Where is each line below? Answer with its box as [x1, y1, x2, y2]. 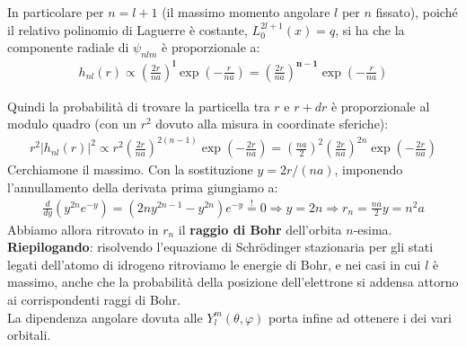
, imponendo [334, 160, 403, 179]
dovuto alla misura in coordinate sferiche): [155, 114, 389, 133]
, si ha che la [335, 20, 405, 39]
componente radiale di [7, 38, 129, 57]
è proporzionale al [330, 96, 430, 115]
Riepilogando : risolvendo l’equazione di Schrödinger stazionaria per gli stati [7, 237, 434, 256]
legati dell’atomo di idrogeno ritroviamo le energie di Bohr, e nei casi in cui [7, 254, 421, 273]
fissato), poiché [375, 3, 458, 21]
